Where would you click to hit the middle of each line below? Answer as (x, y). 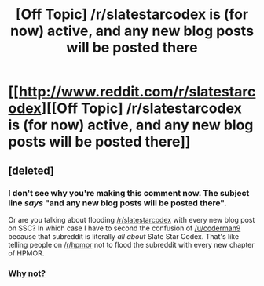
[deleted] (31, 170)
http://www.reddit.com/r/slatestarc (137, 92)
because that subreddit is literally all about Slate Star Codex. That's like (124, 236)
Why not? (27, 273)
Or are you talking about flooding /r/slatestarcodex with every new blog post (132, 219)
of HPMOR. (26, 253)
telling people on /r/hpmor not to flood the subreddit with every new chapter (132, 244)
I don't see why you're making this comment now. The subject (129, 193)
